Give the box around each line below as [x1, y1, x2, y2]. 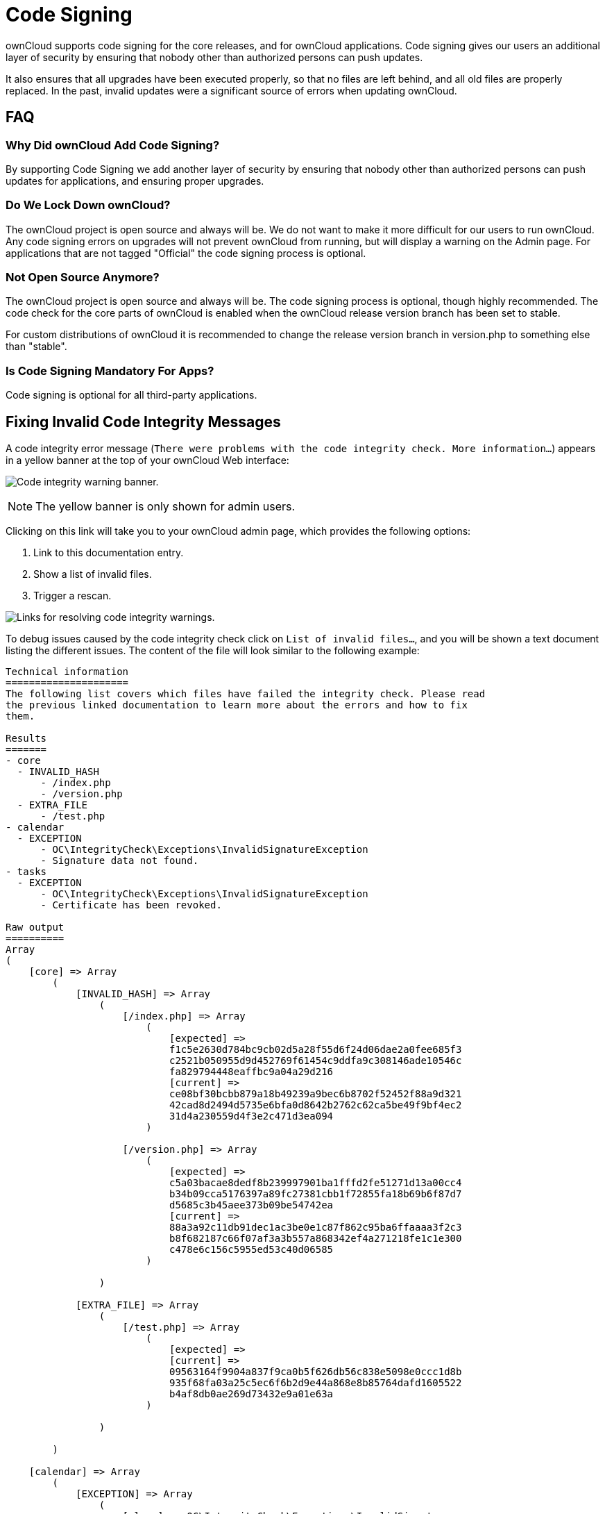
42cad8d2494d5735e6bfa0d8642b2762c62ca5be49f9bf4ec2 [169, 1099, 462, 1111]
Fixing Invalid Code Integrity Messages [6, 413, 281, 431]
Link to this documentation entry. [33, 547, 184, 559]
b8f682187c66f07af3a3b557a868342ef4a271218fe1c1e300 [169, 1233, 462, 1245]
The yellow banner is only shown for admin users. [35, 499, 296, 514]
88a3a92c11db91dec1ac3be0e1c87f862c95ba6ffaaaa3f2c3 [169, 1222, 462, 1233]
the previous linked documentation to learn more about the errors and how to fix [6, 699, 468, 711]
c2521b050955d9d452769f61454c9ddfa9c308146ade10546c [169, 1055, 462, 1067]
